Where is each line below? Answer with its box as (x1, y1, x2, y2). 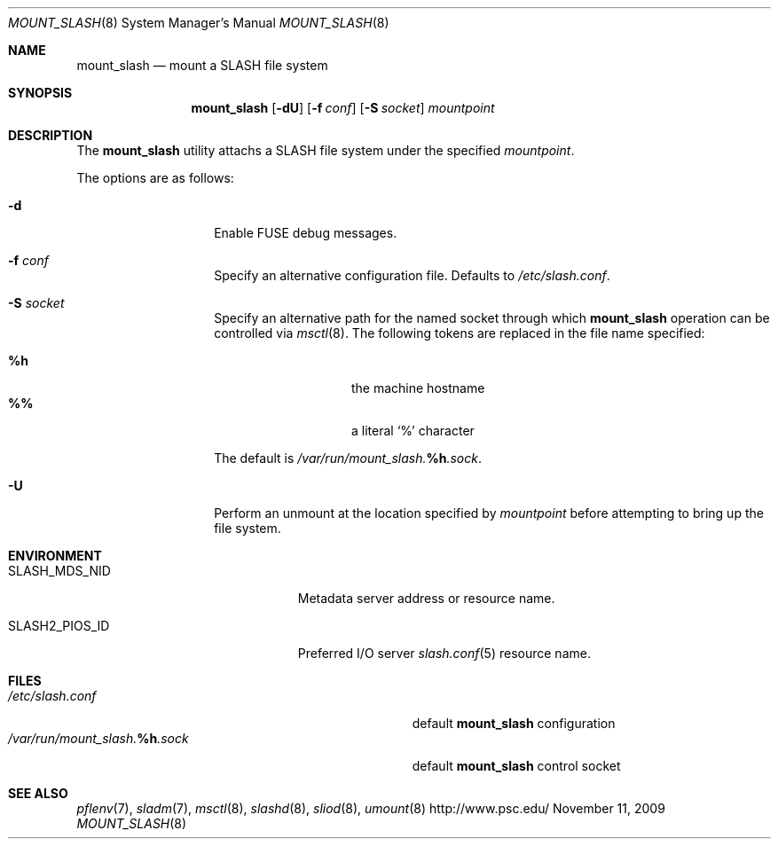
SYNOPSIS (8, 85, 73, 100)
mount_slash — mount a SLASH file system (76, 58, 328, 73)
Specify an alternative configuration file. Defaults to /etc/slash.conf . (214, 268, 610, 283)
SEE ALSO (8, 786, 68, 801)
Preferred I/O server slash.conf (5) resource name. (297, 646, 591, 661)
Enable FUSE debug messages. (214, 225, 397, 240)
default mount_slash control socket (412, 758, 621, 773)
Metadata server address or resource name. (297, 591, 555, 606)
